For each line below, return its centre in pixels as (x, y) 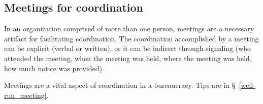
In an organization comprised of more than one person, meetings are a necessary (129, 29)
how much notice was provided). (54, 68)
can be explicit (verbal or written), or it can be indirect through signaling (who (128, 48)
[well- (247, 85)
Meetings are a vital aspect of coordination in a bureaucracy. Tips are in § (120, 85)
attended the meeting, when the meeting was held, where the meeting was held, (128, 58)
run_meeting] (25, 95)
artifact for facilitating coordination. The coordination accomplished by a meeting (131, 38)
